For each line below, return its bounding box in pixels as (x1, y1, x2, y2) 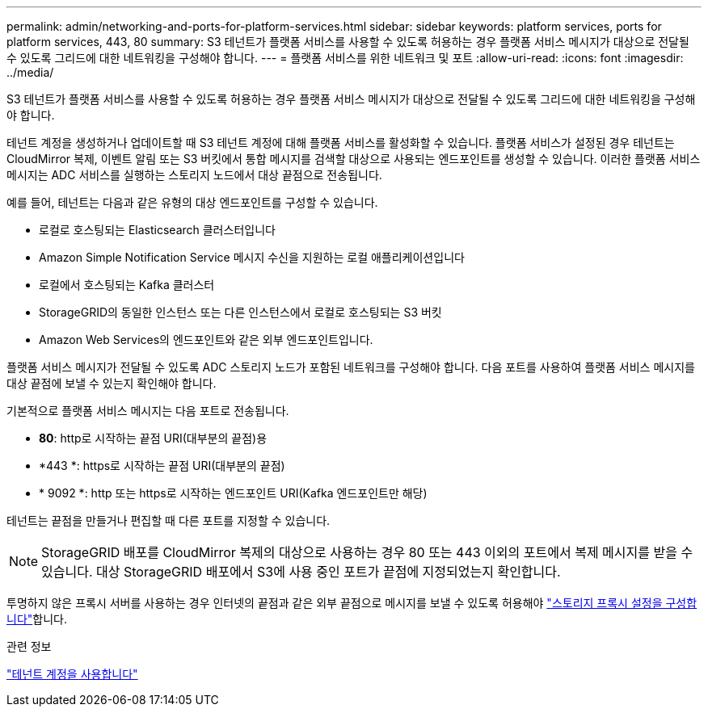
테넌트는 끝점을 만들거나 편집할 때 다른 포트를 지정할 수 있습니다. (6, 514, 331, 527)
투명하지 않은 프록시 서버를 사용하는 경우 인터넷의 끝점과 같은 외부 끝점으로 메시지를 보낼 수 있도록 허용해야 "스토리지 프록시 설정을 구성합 (6, 596, 697, 610)
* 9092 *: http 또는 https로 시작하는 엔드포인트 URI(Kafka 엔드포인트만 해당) (39, 486, 428, 500)
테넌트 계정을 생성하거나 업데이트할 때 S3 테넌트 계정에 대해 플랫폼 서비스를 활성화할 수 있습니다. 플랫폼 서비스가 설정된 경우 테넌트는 (6, 136, 675, 149)
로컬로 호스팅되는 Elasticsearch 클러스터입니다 (39, 223, 276, 237)
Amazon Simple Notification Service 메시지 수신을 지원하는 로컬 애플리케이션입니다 (39, 250, 465, 264)
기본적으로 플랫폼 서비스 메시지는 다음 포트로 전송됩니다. (6, 404, 289, 417)
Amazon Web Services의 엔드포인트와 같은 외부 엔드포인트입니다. (39, 333, 373, 346)
